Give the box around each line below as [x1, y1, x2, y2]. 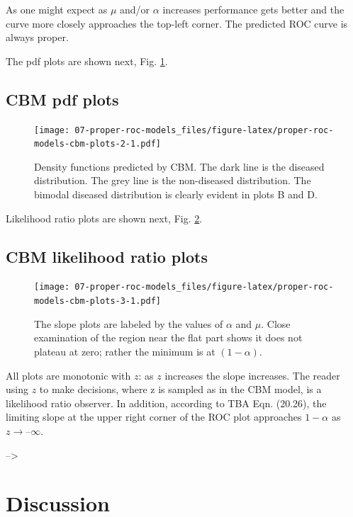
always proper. [6, 30, 69, 45]
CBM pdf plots [6, 88, 119, 110]
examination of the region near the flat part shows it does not [34, 330, 303, 345]
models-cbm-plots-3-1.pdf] [34, 296, 161, 307]
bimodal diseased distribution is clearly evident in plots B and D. [34, 187, 318, 202]
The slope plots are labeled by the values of [34, 316, 223, 331]
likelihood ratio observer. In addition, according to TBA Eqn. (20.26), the [6, 395, 327, 410]
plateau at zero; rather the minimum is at [34, 343, 215, 358]
